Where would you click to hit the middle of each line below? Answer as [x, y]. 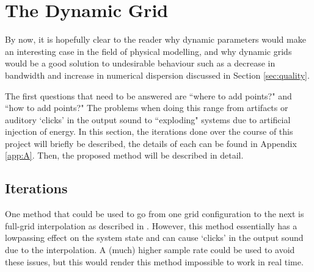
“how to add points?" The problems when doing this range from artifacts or [147, 108]
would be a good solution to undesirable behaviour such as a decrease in [140, 63]
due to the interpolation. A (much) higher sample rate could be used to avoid [150, 250]
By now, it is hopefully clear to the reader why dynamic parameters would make [155, 39]
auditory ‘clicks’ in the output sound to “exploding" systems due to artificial [148, 119]
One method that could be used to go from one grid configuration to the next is [155, 214]
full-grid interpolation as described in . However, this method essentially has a [151, 225]
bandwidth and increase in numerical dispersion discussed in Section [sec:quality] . [157, 75]
